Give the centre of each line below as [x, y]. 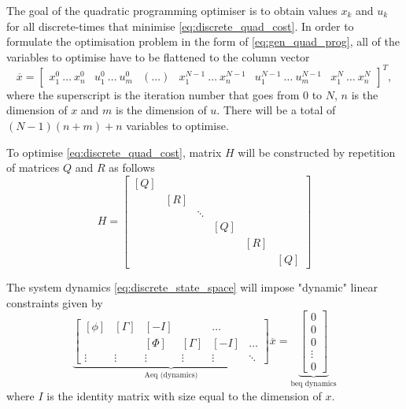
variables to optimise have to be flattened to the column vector [158, 56]
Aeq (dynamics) [171, 376]
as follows [132, 167]
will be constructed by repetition [317, 152]
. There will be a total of [276, 110]
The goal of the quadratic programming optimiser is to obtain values [172, 10]
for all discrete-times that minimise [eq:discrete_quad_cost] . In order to [180, 26]
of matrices [33, 167]
